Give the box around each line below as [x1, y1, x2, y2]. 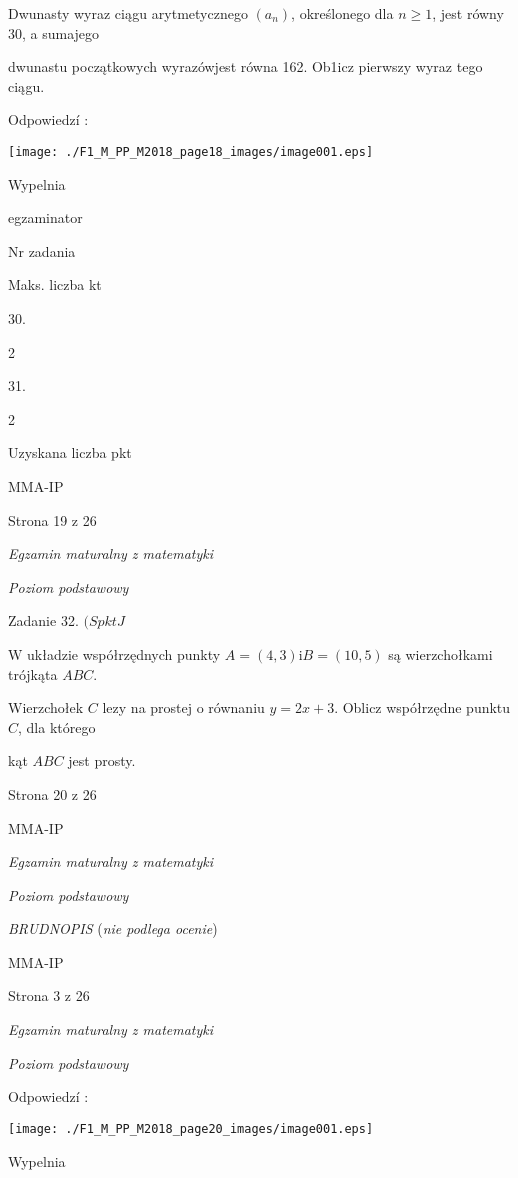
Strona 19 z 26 [8, 509, 97, 530]
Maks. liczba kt [8, 274, 102, 295]
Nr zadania [8, 240, 76, 261]
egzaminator [8, 207, 83, 228]
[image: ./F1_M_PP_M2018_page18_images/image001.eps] [8, 144, 374, 159]
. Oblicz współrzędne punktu [334, 697, 511, 718]
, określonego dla [291, 3, 394, 23]
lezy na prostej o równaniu [102, 697, 265, 718]
